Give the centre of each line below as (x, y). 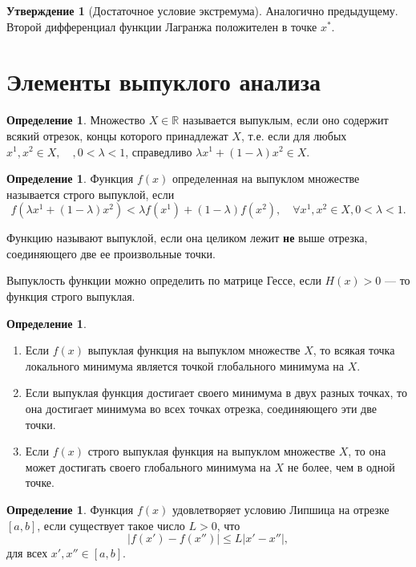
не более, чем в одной (341, 466)
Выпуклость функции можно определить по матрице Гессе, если (164, 280)
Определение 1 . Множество (76, 120)
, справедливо (159, 151)
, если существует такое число (111, 525)
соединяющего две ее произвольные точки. (111, 253)
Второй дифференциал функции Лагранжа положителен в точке (162, 26)
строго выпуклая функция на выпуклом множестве (212, 451)
